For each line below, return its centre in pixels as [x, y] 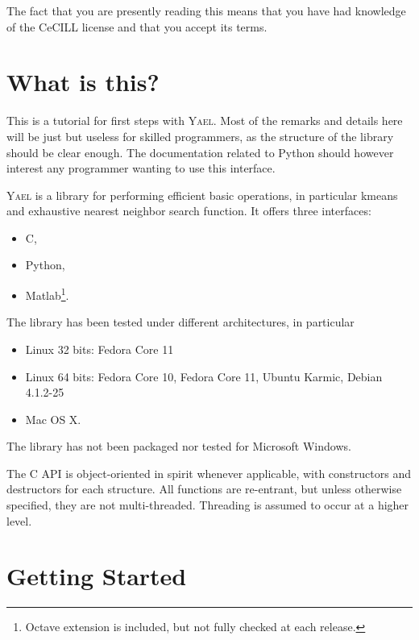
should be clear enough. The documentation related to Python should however [200, 152]
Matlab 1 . [47, 294]
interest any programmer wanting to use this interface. [141, 168]
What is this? [83, 82]
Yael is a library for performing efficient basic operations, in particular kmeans [202, 195]
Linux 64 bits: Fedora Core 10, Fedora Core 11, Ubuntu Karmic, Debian [204, 376]
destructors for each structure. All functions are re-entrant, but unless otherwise [204, 489]
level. [19, 520]
